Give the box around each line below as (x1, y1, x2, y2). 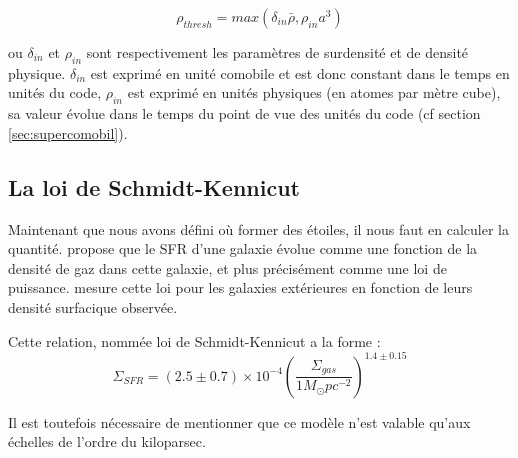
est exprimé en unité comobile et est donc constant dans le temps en (90, 62, 510, 83)
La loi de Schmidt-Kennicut (8, 171, 300, 202)
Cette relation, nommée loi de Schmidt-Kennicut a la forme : (8, 330, 381, 351)
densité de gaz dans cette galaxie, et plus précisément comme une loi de (8, 257, 447, 278)
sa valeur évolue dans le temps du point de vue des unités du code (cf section (8, 103, 481, 124)
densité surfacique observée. (8, 296, 178, 317)
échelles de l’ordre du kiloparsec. (8, 431, 206, 452)
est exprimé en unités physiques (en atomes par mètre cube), (127, 82, 501, 103)
